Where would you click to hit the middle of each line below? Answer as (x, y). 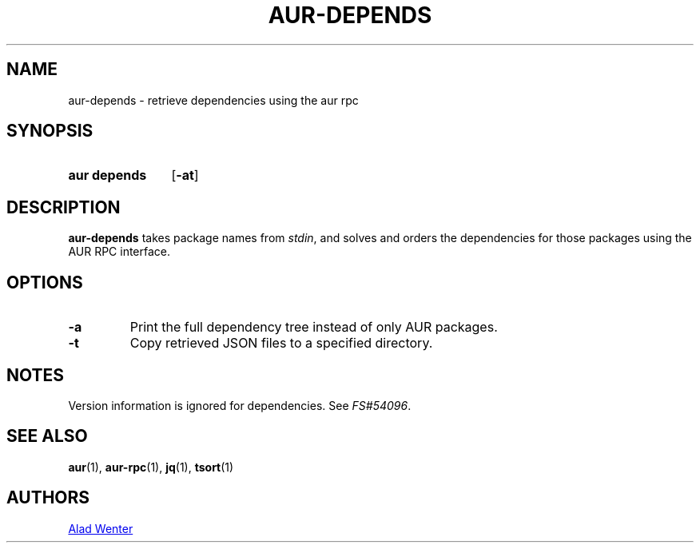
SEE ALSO (47, 436)
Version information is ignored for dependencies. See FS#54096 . (240, 405)
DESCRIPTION (64, 207)
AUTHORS (48, 498)
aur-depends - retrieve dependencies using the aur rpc (213, 100)
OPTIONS (45, 282)
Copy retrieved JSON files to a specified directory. (281, 343)
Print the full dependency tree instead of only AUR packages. (314, 327)
